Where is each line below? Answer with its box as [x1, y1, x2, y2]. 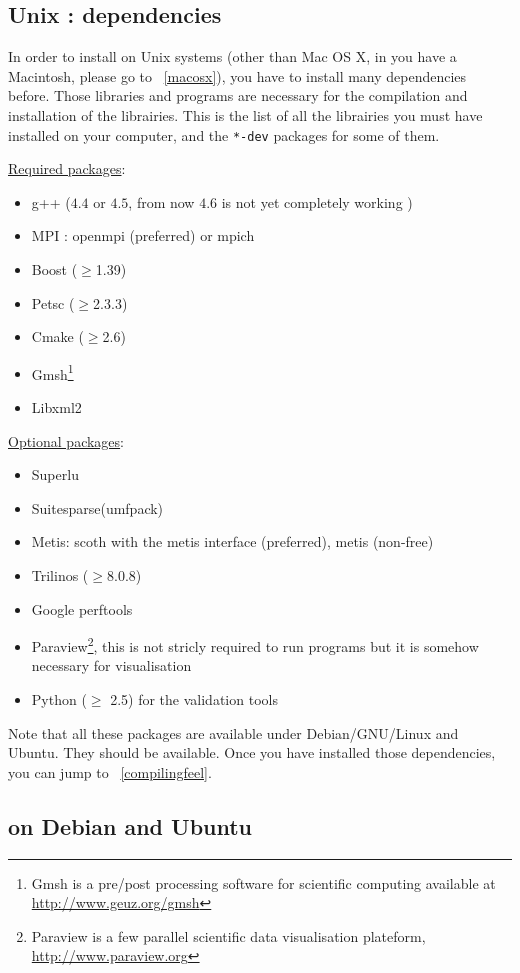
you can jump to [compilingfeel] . [8, 761, 212, 782]
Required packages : [8, 158, 126, 179]
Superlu [31, 464, 79, 485]
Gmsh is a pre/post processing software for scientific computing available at [31, 872, 496, 893]
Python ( [31, 689, 87, 710]
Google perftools [31, 598, 133, 619]
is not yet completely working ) [221, 191, 413, 212]
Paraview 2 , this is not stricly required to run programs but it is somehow [31, 633, 479, 656]
